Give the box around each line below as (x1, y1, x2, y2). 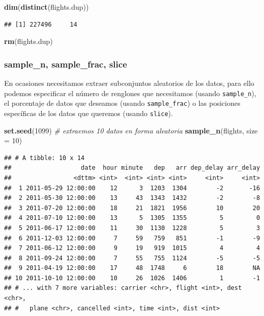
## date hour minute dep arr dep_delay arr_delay (4, 164, 260, 172)
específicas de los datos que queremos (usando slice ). (4, 107, 173, 118)
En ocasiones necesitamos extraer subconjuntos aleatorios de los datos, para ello (4, 78, 254, 88)
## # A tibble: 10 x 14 (4, 154, 85, 162)
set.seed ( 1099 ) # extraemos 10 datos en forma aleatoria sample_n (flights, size (4, 125, 258, 136)
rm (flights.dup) (4, 36, 53, 47)
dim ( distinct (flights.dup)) (4, 2, 89, 12)
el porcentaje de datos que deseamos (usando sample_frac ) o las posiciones (4, 98, 241, 108)
